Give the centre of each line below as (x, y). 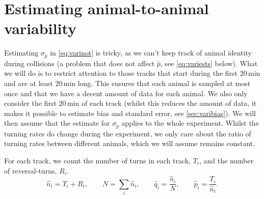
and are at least (29, 83)
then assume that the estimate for (57, 123)
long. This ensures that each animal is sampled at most (164, 83)
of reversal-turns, (31, 170)
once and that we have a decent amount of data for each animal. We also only (126, 93)
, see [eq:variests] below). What (209, 63)
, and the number (227, 160)
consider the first (30, 103)
